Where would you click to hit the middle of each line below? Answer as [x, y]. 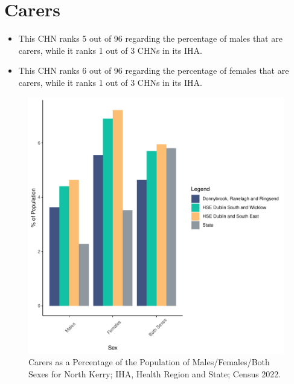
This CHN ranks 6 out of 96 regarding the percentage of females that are [154, 70]
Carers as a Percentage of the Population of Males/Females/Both [149, 362]
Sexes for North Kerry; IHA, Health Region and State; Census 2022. [155, 373]
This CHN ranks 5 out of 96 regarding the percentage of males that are [150, 38]
